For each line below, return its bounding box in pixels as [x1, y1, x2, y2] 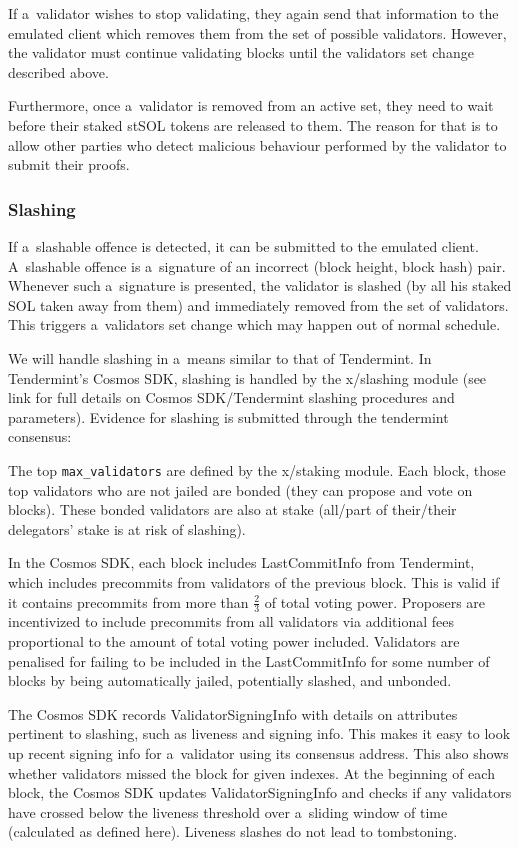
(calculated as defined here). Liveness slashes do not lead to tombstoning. [8, 821, 458, 842]
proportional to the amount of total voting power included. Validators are [8, 630, 460, 651]
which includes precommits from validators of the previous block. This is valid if [8, 571, 500, 592]
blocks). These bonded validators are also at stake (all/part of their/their [8, 499, 457, 520]
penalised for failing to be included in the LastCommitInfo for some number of [8, 650, 490, 671]
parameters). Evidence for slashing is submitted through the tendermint [8, 406, 449, 427]
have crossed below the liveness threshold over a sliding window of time [8, 801, 448, 822]
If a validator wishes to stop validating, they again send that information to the [8, 3, 499, 23]
